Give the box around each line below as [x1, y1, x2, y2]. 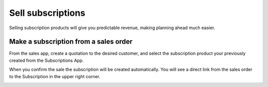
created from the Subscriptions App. [9, 57, 84, 63]
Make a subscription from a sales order [9, 38, 133, 46]
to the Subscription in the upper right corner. [9, 73, 101, 79]
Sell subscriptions [9, 7, 85, 18]
